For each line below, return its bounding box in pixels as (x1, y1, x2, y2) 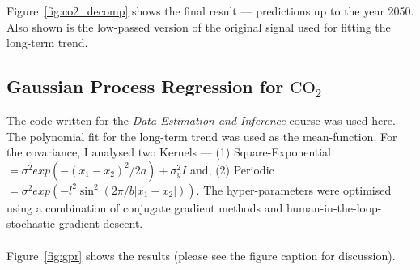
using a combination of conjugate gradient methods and (6, 199, 283, 216)
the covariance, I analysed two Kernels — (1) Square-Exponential (6, 144, 332, 161)
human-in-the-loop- (286, 199, 382, 216)
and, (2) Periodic (190, 161, 274, 178)
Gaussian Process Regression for (6, 74, 284, 99)
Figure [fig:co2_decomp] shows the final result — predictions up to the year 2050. (6, 2, 414, 19)
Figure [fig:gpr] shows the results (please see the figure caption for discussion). (6, 246, 396, 264)
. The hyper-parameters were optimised (196, 181, 392, 198)
